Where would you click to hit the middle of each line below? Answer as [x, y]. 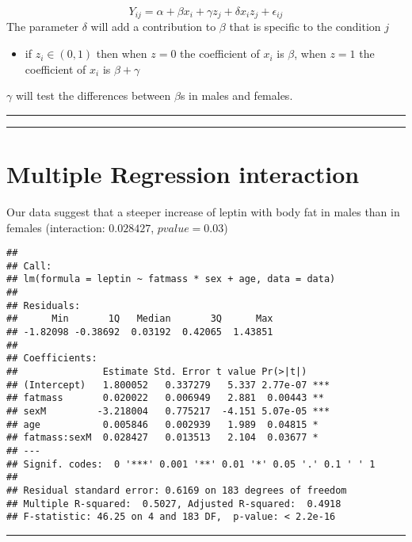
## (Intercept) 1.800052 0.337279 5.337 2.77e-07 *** [168, 385]
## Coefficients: [52, 359]
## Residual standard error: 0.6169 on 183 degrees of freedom [177, 490]
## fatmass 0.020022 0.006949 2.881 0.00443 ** [165, 398]
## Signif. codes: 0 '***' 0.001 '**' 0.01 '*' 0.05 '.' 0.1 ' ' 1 [191, 464]
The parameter [43, 27]
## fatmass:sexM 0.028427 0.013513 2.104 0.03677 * [162, 438]
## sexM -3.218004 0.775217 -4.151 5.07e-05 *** [168, 412]
